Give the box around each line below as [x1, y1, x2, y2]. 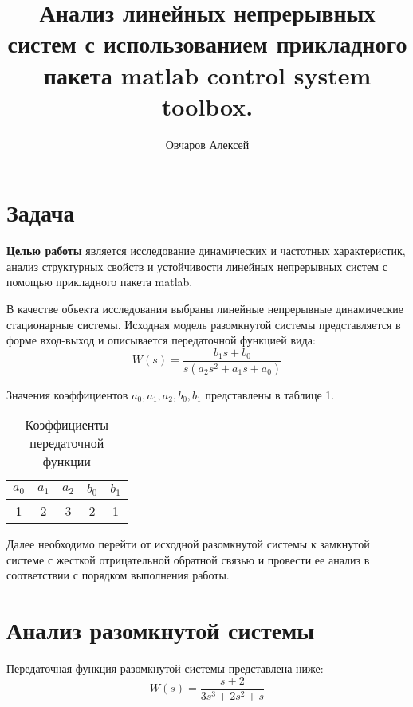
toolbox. [161, 89, 254, 122]
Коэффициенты [25, 415, 109, 434]
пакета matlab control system [43, 58, 372, 91]
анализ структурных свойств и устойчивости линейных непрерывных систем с [6, 257, 387, 274]
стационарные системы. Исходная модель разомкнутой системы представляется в [6, 316, 401, 332]
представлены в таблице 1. [205, 386, 335, 403]
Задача [6, 196, 75, 229]
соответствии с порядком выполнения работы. [6, 567, 230, 583]
